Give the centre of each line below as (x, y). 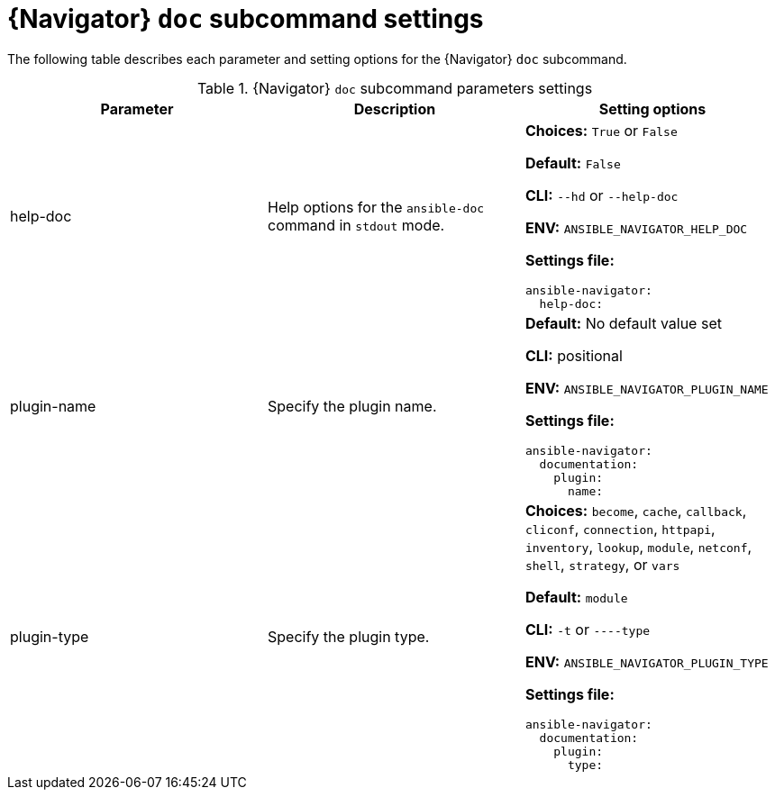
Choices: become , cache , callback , (636, 510)
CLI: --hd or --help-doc (602, 195)
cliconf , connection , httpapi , (620, 528)
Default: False (573, 163)
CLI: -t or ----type (588, 629)
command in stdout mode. (356, 225)
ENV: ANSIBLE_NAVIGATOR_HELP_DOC (636, 227)
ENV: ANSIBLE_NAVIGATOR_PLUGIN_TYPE (647, 661)
